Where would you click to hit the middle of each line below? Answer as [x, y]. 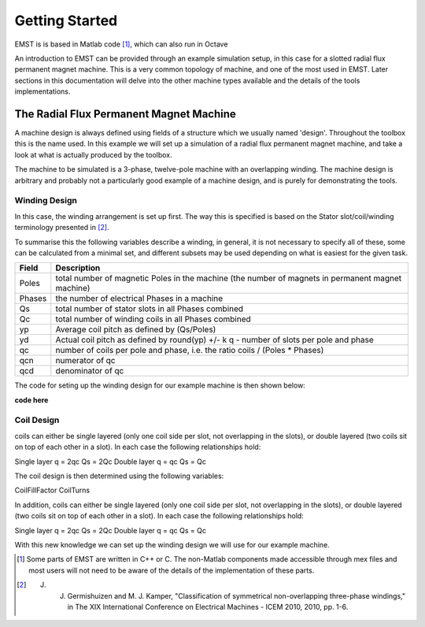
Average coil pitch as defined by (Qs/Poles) [136, 329]
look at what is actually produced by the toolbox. [93, 154]
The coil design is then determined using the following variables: [119, 476]
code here [31, 400]
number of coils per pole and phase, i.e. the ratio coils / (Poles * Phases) [190, 351]
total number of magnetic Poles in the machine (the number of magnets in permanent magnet [228, 278]
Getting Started [66, 20]
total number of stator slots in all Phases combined [150, 309]
